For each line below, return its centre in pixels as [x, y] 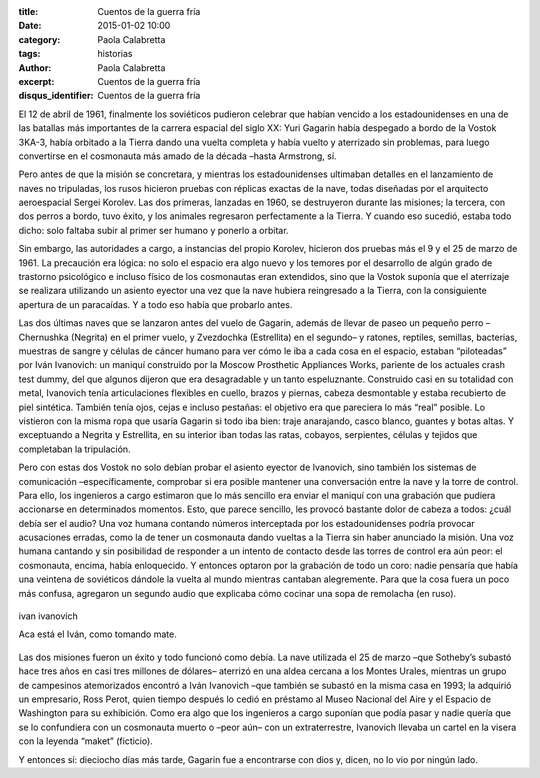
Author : [35, 67]
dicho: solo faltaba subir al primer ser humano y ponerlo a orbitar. [153, 230]
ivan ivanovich [48, 616]
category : [39, 39]
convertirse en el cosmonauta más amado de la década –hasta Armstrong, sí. [177, 156]
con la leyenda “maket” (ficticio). [86, 741]
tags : [29, 54]
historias [115, 54]
